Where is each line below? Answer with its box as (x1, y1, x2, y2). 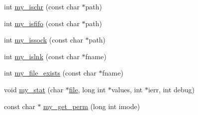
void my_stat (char (4, 84, 64, 94)
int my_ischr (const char (4, 1, 80, 11)
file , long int (69, 84, 106, 94)
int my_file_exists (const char (4, 68, 97, 78)
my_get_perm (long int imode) (43, 101, 140, 111)
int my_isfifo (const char (4, 18, 80, 28)
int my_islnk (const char (4, 51, 80, 61)
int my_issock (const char (4, 35, 83, 45)
